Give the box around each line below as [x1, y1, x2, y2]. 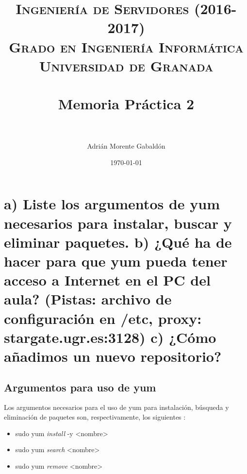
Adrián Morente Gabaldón [87, 141, 165, 151]
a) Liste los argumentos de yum [4, 194, 220, 214]
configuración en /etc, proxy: [4, 308, 202, 328]
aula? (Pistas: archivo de [4, 289, 172, 309]
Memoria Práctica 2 [58, 94, 195, 114]
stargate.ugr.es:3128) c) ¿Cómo [4, 327, 216, 347]
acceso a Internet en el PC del [4, 270, 211, 290]
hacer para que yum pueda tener [4, 251, 228, 271]
